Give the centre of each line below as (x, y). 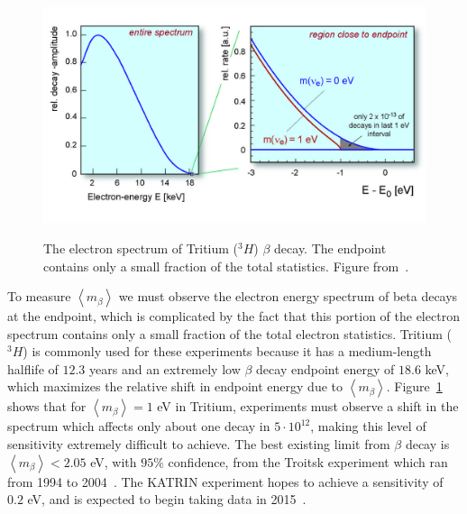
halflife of (33, 368)
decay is (427, 444)
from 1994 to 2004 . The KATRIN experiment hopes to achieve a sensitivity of (225, 481)
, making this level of (368, 426)
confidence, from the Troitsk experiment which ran (308, 461)
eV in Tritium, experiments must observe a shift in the (308, 406)
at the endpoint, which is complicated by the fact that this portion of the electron (233, 316)
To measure (39, 296)
